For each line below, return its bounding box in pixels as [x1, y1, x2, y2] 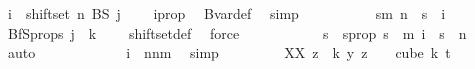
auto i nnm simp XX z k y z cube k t [7, 42, 451, 63]
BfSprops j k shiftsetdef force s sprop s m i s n [7, 22, 467, 43]
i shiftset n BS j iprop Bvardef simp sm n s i [7, 3, 446, 23]
